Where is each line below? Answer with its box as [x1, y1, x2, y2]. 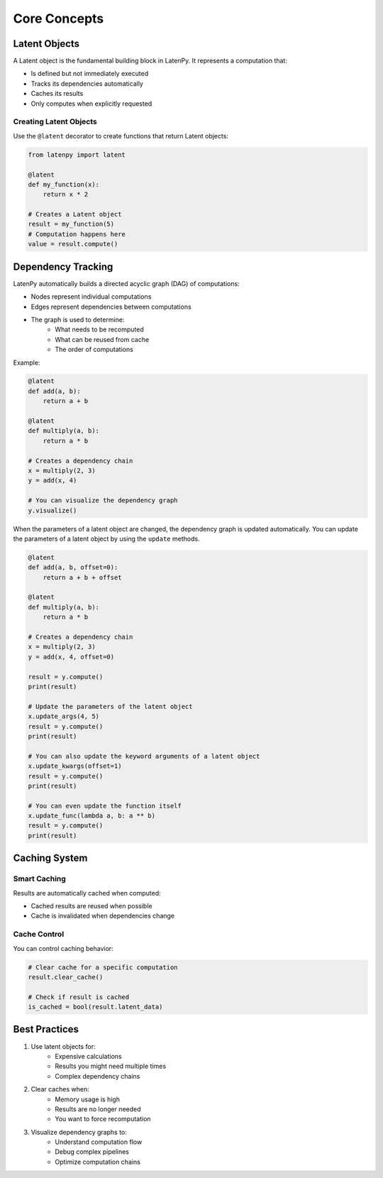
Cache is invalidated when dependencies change [30, 912, 175, 920]
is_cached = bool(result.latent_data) [28, 1003, 163, 1011]
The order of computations [55, 345, 134, 354]
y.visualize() [28, 506, 77, 514]
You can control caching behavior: [13, 944, 113, 952]
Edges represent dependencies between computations [30, 302, 191, 311]
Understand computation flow [55, 1138, 143, 1146]
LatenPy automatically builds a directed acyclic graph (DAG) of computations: [13, 279, 240, 287]
